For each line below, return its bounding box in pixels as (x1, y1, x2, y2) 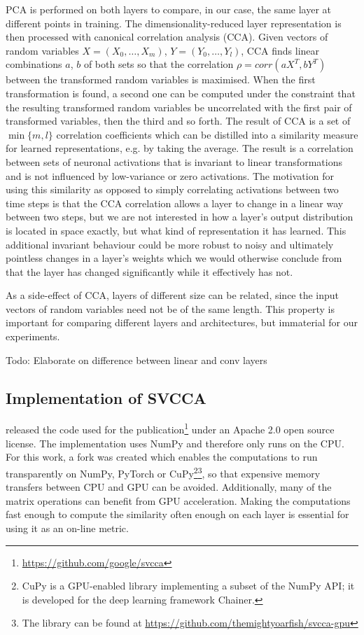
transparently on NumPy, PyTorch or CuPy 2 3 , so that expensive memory (6, 463, 321, 480)
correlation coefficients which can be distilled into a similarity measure (56, 127, 358, 141)
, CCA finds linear (241, 43, 320, 57)
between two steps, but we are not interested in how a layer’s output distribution (6, 209, 353, 224)
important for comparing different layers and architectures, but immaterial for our (6, 315, 358, 330)
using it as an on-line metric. (6, 520, 129, 535)
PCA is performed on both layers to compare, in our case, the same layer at (6, 2, 332, 16)
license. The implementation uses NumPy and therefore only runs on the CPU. (6, 435, 344, 450)
